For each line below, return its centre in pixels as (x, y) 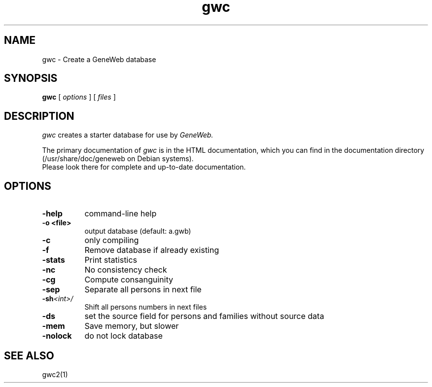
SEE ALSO (29, 355)
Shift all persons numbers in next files (146, 307)
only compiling (112, 240)
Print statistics (111, 260)
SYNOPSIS (31, 78)
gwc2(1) (55, 374)
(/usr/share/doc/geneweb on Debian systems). (118, 159)
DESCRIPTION (39, 116)
